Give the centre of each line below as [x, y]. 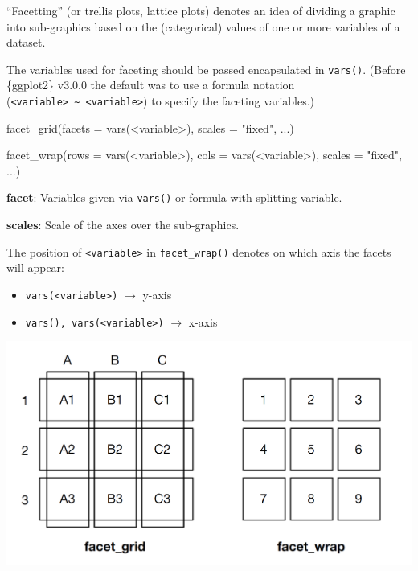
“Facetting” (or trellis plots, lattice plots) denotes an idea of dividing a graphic [201, 10]
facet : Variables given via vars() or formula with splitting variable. [174, 197]
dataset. [26, 42]
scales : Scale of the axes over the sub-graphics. [123, 225]
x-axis [203, 321]
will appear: [36, 267]
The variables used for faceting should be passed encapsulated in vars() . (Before [206, 69]
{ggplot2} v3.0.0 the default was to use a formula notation [151, 85]
